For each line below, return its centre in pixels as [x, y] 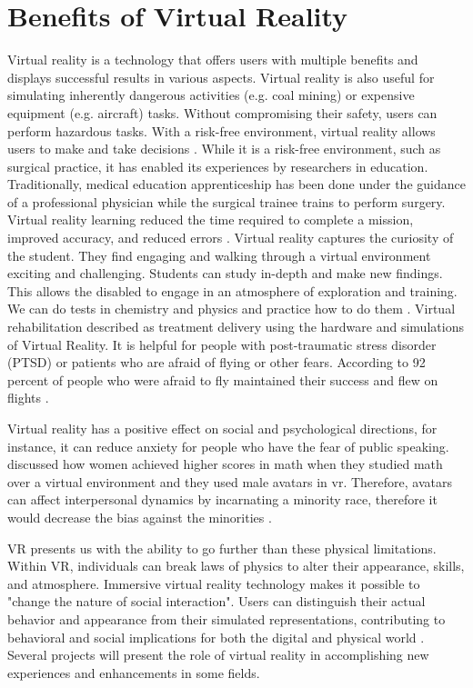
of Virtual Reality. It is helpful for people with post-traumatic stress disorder [222, 344]
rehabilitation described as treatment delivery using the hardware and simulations [236, 327]
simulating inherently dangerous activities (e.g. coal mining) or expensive [211, 95]
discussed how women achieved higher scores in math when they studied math [225, 464]
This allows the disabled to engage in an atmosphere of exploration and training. [232, 290]
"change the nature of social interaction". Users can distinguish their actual [216, 601]
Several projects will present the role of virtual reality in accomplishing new [218, 655]
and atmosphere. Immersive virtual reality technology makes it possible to [214, 583]
